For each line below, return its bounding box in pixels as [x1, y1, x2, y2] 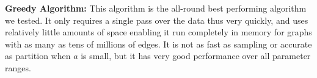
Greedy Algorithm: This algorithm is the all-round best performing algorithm [5, 2, 307, 14]
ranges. [5, 61, 31, 74]
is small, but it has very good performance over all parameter [81, 49, 311, 62]
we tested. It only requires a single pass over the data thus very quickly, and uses [5, 13, 308, 26]
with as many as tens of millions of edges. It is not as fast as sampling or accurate [5, 37, 312, 50]
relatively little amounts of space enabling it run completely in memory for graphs [5, 26, 312, 38]
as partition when [5, 49, 71, 62]
